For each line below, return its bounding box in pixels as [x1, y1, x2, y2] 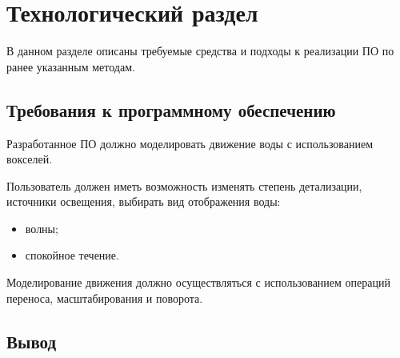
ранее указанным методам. [6, 58, 135, 74]
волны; [25, 219, 58, 236]
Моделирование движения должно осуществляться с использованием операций [6, 274, 390, 291]
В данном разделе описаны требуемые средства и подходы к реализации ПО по [6, 42, 394, 59]
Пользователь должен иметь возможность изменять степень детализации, [6, 177, 362, 194]
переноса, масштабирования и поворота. [6, 289, 203, 306]
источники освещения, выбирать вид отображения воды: [6, 193, 281, 210]
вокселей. [6, 151, 53, 167]
